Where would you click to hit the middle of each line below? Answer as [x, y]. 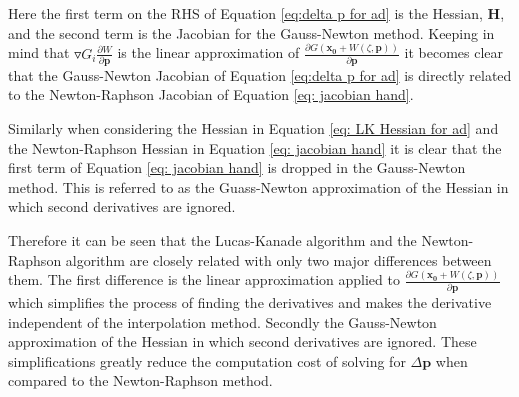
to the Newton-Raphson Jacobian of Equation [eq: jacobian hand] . [211, 94]
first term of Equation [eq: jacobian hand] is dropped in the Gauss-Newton [237, 167]
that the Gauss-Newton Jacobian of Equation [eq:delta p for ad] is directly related [260, 74]
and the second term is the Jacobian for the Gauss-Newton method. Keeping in [251, 32]
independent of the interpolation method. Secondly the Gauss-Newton [222, 321]
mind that [39, 52]
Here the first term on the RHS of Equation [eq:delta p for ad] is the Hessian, [245, 13]
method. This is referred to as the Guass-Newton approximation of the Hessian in [258, 186]
